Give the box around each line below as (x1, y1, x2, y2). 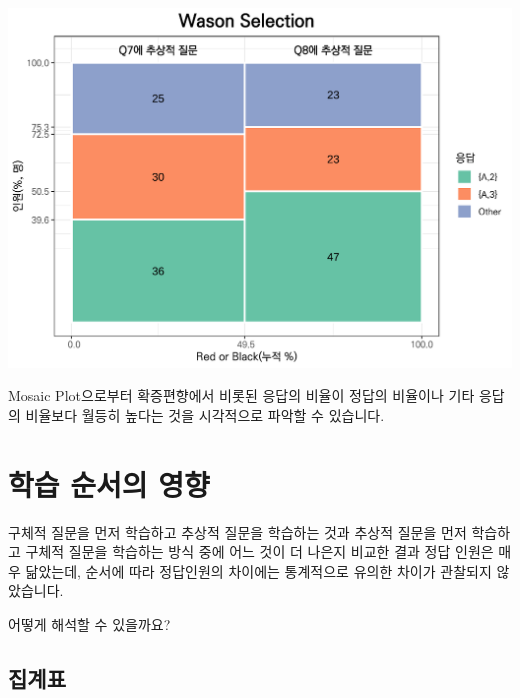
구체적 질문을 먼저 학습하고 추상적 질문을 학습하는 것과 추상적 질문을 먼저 (8, 521, 467, 542)
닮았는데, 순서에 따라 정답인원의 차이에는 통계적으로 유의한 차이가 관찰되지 (25, 560, 492, 581)
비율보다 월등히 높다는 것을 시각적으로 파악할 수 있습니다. (25, 404, 385, 425)
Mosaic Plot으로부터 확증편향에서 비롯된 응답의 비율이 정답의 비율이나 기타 (8, 385, 475, 406)
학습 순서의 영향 (8, 463, 210, 504)
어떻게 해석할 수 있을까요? (8, 614, 171, 635)
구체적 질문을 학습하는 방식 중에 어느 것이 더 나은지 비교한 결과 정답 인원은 (25, 541, 494, 562)
